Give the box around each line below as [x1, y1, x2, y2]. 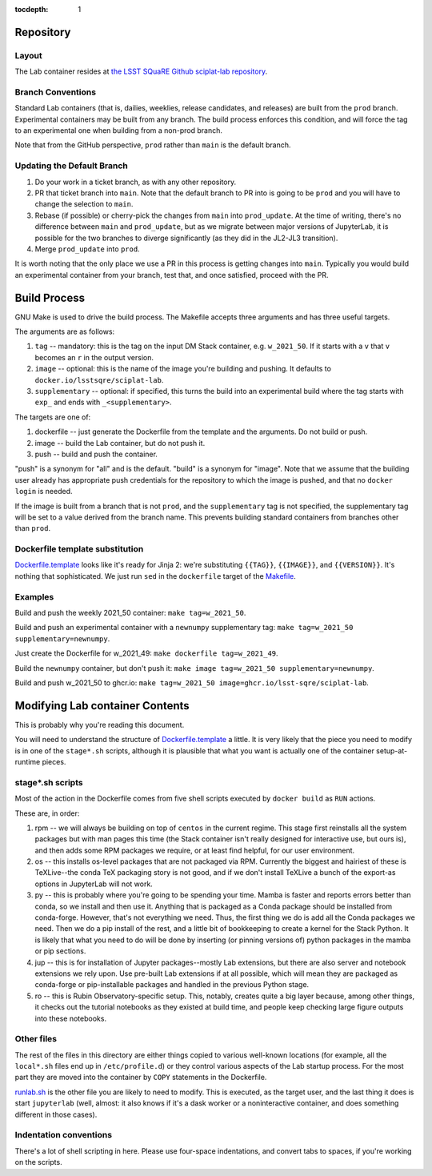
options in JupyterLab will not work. [34, 879, 154, 889]
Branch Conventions [14, 86, 96, 98]
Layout [14, 50, 43, 61]
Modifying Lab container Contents [14, 699, 190, 712]
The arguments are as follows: [14, 327, 115, 336]
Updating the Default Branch [14, 160, 128, 171]
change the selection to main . [34, 199, 134, 209]
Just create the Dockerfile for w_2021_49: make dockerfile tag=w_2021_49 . [14, 648, 279, 658]
